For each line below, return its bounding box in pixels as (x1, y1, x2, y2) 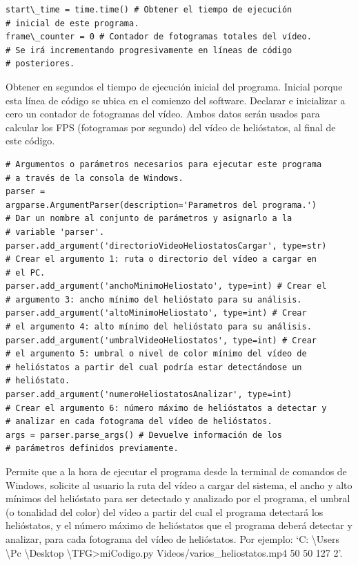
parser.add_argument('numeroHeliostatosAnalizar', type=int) (6, 390, 292, 400)
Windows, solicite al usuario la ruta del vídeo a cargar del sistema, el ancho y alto (6, 477, 352, 492)
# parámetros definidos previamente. (6, 443, 179, 454)
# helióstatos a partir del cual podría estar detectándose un (6, 362, 302, 372)
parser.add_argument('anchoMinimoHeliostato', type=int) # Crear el (6, 281, 327, 291)
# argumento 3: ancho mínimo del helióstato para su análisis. (6, 294, 302, 305)
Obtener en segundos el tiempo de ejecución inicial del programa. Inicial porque (6, 79, 343, 93)
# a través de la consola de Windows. (6, 173, 183, 183)
